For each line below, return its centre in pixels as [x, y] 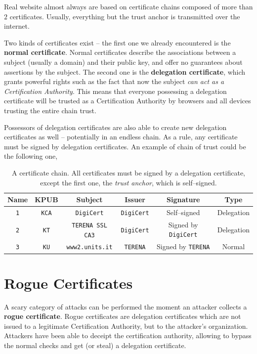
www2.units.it [89, 247]
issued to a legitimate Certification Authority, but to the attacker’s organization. [126, 326]
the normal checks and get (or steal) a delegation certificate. [95, 345]
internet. [17, 26]
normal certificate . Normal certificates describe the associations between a [120, 52]
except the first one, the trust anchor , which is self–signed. [128, 182]
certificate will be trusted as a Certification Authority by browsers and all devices [128, 101]
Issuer [135, 199]
